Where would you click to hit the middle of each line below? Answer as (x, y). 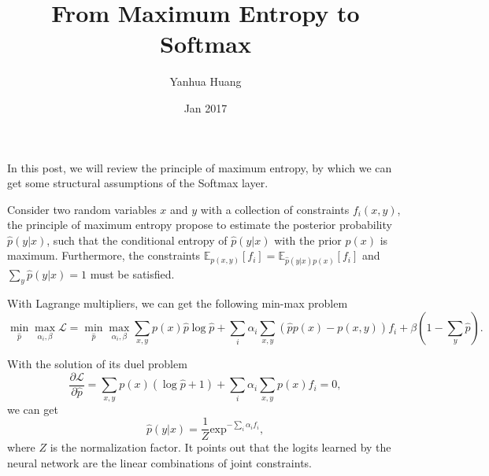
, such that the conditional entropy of (137, 240)
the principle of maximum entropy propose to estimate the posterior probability (200, 225)
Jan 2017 (206, 107)
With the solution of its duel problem (97, 364)
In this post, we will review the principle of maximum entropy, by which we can (200, 167)
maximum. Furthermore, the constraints (104, 255)
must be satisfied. (132, 273)
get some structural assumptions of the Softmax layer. (138, 183)
